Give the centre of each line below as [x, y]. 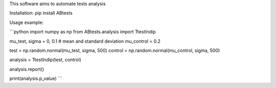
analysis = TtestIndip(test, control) [45, 60]
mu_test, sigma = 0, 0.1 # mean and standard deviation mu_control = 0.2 [85, 41]
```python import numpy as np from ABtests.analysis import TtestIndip [83, 32]
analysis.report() [27, 69]
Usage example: [27, 22]
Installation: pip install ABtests [41, 13]
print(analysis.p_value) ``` [36, 78]
